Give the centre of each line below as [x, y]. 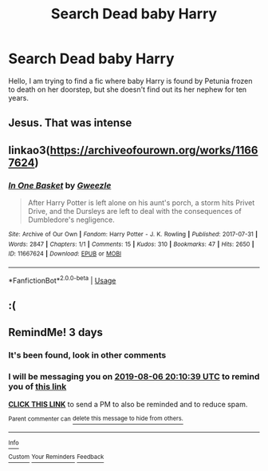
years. [19, 97]
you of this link [37, 386]
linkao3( [29, 150]
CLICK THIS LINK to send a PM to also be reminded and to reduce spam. [128, 404]
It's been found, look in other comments [87, 355]
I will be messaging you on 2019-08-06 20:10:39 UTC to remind [134, 377]
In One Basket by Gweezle [60, 185]
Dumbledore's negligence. [71, 220]
